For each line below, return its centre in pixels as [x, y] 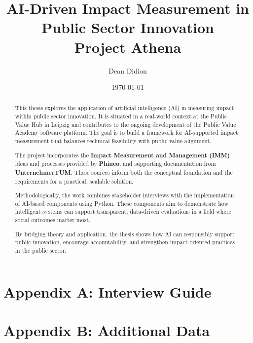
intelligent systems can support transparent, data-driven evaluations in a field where [123, 211]
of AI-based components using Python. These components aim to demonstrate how [122, 203]
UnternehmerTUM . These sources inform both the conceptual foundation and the [124, 172]
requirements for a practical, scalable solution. [74, 181]
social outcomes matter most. [53, 220]
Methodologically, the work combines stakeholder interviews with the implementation [125, 195]
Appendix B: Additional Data [107, 330]
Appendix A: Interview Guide [108, 291]
